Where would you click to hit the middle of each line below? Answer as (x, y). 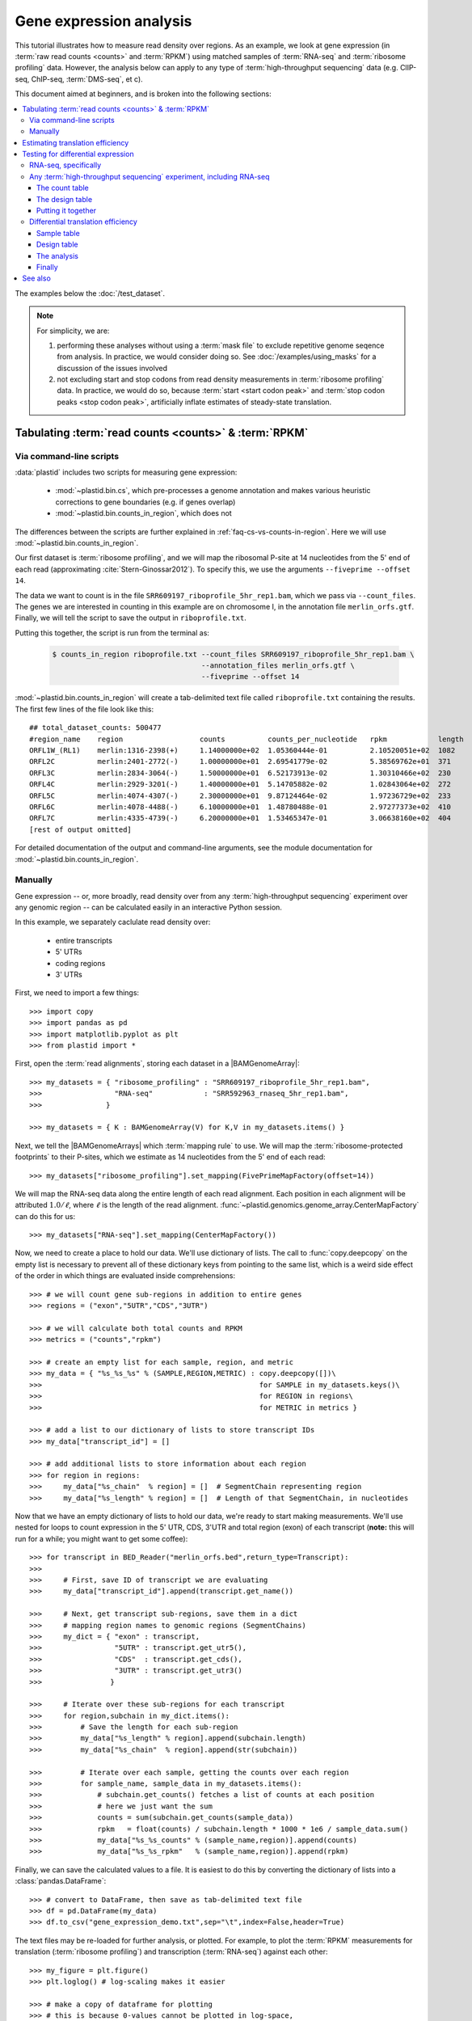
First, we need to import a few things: (77, 993)
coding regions (80, 963)
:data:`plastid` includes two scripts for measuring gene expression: (126, 472)
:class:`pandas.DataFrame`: (61, 1881)
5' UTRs (69, 952)
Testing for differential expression (78, 154)
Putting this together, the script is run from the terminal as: (112, 633)
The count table (63, 188)
